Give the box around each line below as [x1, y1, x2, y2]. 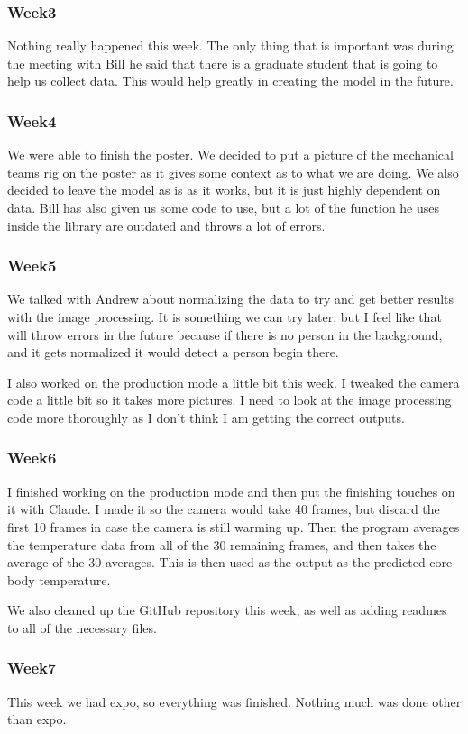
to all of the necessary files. [7, 618, 157, 637]
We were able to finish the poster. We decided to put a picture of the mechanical [7, 145, 454, 164]
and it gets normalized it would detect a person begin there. [7, 343, 339, 362]
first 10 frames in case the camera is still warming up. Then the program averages [7, 517, 460, 536]
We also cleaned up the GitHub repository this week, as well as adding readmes [7, 601, 447, 619]
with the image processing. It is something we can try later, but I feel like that [7, 307, 442, 326]
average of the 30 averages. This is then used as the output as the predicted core [7, 553, 453, 572]
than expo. [7, 710, 67, 729]
